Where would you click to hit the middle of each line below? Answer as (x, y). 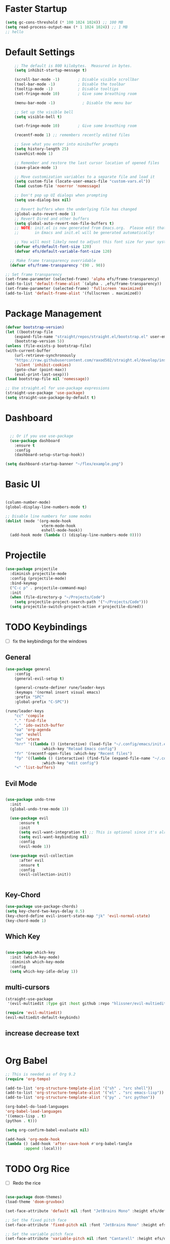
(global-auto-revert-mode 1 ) (45, 214)
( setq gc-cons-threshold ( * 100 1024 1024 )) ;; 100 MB (64, 22)
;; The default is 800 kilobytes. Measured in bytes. (73, 66)
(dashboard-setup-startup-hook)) (50, 455)
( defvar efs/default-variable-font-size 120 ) (63, 251)
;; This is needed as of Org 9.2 (40, 1074)
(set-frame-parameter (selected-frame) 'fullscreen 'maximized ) (74, 289)
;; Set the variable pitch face (39, 1234)
